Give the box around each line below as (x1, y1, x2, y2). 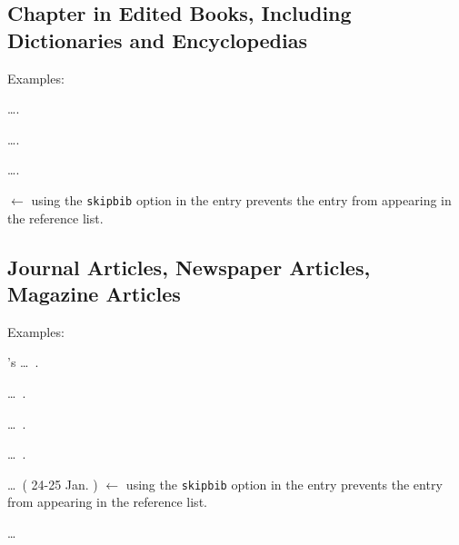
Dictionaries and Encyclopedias (7, 25, 308, 54)
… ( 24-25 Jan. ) (7, 474, 98, 493)
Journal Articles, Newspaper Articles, (7, 253, 371, 281)
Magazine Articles (7, 280, 181, 307)
